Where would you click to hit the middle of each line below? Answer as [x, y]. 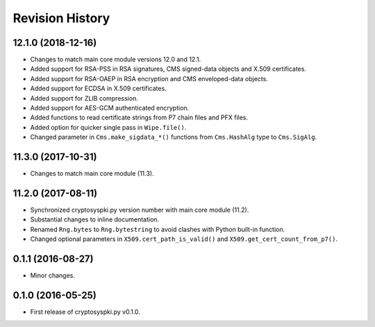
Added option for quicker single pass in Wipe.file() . [108, 127]
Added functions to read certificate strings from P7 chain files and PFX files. [139, 117]
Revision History [61, 18]
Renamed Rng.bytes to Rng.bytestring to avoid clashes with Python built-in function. [158, 229]
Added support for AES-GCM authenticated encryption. [110, 108]
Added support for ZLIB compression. [84, 98]
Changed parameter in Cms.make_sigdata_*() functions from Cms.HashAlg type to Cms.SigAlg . [174, 137]
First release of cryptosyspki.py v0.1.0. [85, 312]
